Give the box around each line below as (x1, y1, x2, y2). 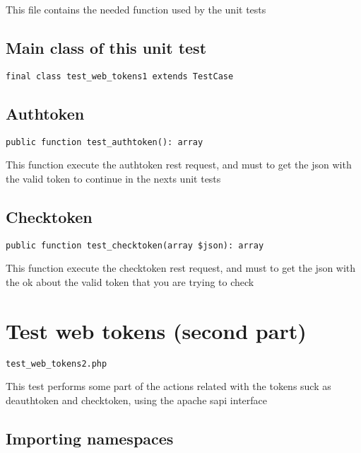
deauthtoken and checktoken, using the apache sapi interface (6, 392, 268, 407)
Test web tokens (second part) (6, 316, 307, 345)
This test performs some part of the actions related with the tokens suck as (6, 379, 331, 394)
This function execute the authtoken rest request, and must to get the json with (6, 157, 352, 172)
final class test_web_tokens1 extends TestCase (6, 71, 234, 81)
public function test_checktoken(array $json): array (6, 240, 264, 251)
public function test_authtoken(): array (6, 137, 203, 147)
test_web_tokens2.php (6, 358, 107, 369)
